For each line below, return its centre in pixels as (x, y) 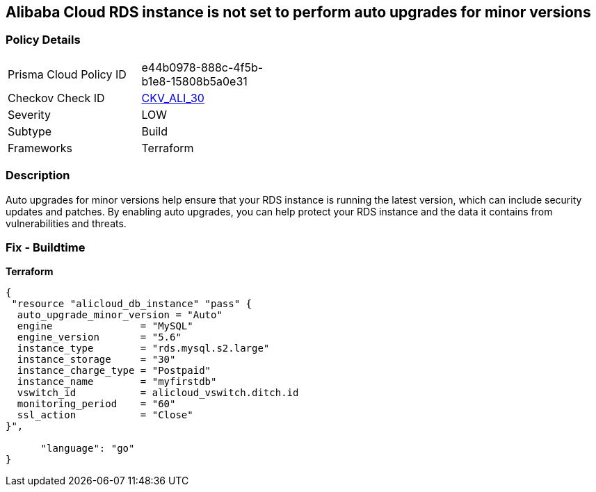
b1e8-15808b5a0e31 (194, 81)
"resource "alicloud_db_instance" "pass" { (132, 304)
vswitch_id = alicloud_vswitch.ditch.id (158, 393)
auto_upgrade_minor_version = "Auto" (120, 315)
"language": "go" (88, 449)
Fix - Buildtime (46, 247)
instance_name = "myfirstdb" (117, 382)
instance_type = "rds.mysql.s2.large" (143, 348)
